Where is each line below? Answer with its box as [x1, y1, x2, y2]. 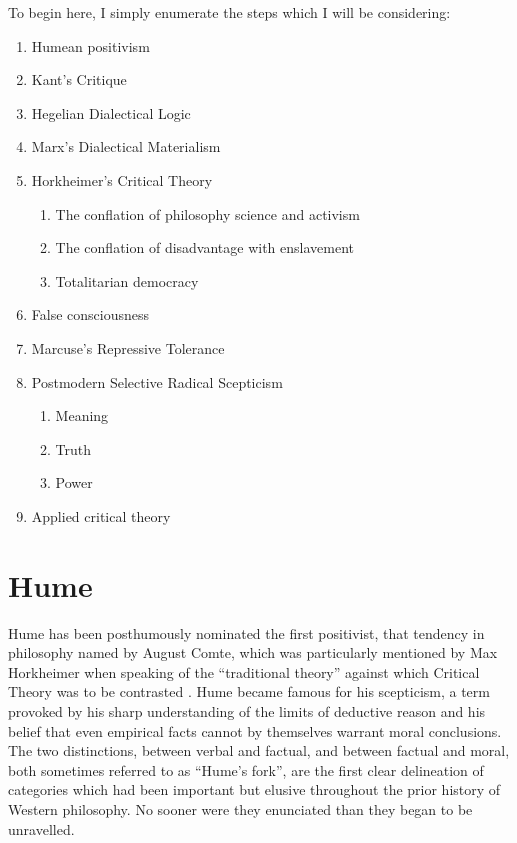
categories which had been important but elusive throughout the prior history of [8, 779, 501, 800]
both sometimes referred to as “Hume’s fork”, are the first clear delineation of [8, 759, 484, 780]
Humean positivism [31, 35, 150, 56]
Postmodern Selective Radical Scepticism [31, 371, 283, 392]
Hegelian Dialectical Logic [31, 102, 191, 123]
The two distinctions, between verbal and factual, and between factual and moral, [8, 740, 510, 761]
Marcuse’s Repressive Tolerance [31, 337, 225, 358]
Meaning [55, 405, 109, 426]
